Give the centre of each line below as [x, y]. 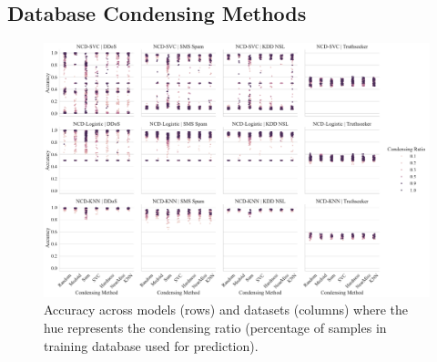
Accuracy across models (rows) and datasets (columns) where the [226, 310]
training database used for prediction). [151, 345]
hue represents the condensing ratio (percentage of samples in [215, 328]
